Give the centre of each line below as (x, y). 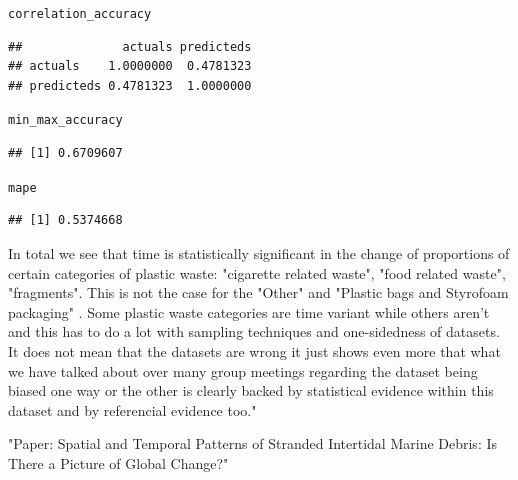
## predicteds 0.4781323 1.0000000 (130, 85)
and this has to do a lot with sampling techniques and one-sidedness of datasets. (254, 331)
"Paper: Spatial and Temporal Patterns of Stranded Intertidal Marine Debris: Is (253, 443)
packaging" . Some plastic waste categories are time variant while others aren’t (249, 311)
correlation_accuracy (80, 14)
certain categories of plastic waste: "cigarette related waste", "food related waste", (257, 272)
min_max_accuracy (65, 120)
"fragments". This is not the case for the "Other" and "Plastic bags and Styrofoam (258, 292)
